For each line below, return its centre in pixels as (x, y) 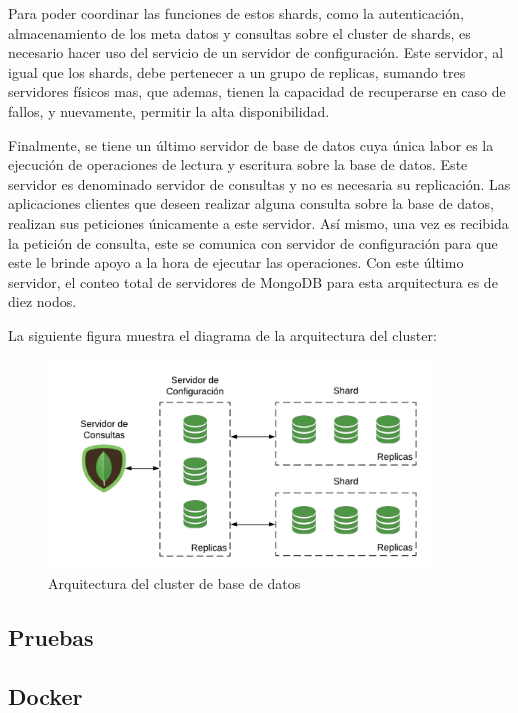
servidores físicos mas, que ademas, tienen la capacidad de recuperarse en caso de (257, 91)
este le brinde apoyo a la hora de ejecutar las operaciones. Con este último (236, 262)
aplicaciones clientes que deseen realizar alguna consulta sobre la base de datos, (251, 203)
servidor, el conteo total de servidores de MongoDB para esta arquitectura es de (253, 281)
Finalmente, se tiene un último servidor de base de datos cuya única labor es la (251, 144)
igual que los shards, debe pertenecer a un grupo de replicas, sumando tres (237, 71)
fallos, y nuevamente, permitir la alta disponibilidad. (169, 110)
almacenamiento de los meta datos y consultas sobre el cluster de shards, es (239, 32)
